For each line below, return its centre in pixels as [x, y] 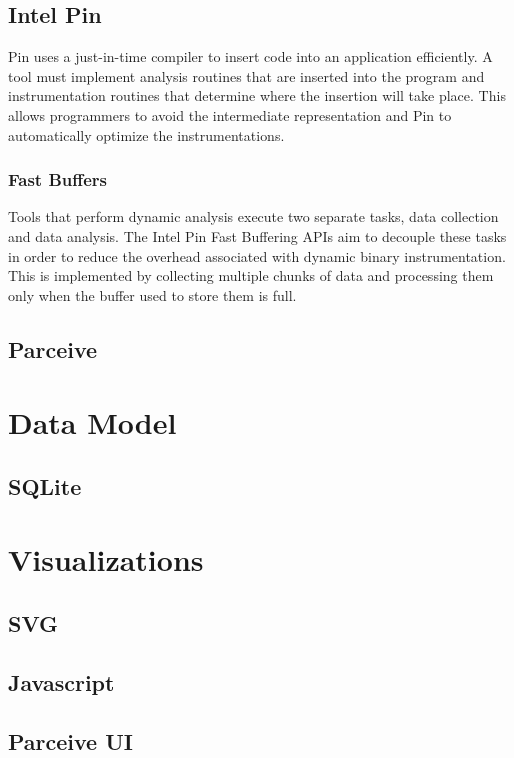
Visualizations [106, 559]
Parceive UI [70, 740]
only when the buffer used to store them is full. [152, 294]
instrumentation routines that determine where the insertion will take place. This [257, 95]
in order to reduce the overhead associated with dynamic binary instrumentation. [257, 255]
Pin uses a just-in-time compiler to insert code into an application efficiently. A [250, 56]
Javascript [61, 681]
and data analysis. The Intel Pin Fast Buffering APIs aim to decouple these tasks [257, 235]
